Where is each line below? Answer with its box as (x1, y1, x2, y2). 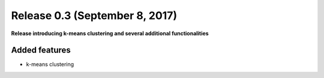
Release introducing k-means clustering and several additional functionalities (11, 30, 209, 37)
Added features (11, 45, 71, 55)
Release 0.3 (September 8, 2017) (11, 9, 177, 22)
